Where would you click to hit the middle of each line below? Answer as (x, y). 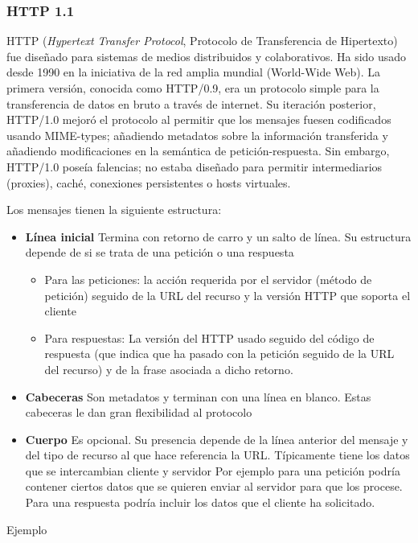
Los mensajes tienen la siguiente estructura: (114, 210)
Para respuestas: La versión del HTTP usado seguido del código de (209, 337)
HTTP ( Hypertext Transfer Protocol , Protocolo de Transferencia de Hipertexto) (202, 41)
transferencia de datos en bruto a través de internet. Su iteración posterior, (191, 103)
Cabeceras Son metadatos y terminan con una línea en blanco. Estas (198, 396)
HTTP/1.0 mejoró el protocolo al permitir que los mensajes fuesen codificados (199, 119)
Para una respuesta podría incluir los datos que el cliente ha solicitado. (200, 502)
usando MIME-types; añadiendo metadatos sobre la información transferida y (197, 135)
